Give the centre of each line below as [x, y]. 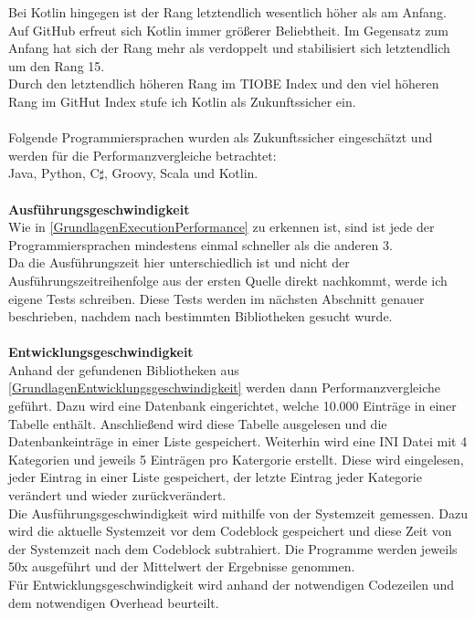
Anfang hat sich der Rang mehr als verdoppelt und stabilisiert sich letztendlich [229, 48]
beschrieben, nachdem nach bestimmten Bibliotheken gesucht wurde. [201, 316]
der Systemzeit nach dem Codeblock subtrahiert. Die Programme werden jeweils [233, 548]
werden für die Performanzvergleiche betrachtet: [142, 155]
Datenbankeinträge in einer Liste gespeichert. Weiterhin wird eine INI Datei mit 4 [238, 441]
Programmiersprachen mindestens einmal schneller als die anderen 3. [201, 244]
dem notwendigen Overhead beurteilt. [114, 602]
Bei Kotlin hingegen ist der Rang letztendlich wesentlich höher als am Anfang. [227, 12]
